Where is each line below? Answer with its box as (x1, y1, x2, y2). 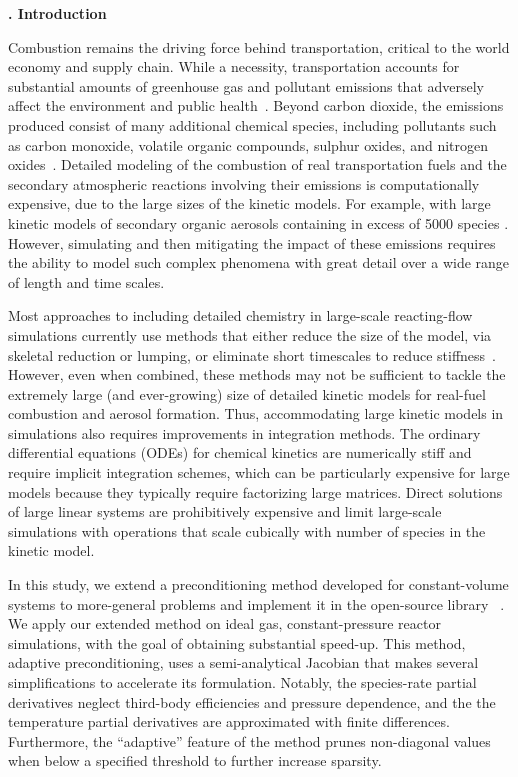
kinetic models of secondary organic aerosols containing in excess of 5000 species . (8, 212, 509, 233)
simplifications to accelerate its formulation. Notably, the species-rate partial (8, 672, 477, 692)
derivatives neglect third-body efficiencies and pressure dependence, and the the (8, 691, 496, 712)
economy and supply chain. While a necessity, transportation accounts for (8, 56, 460, 77)
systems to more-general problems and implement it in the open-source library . (8, 593, 505, 614)
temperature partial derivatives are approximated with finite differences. (8, 711, 450, 732)
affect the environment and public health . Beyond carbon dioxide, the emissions (8, 95, 504, 116)
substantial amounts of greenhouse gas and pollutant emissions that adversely (8, 75, 484, 96)
